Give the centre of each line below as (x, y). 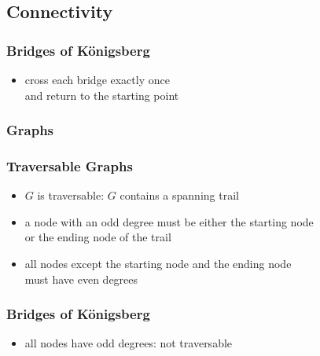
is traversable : (71, 195)
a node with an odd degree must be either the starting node (169, 221)
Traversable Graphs (70, 165)
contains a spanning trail (179, 195)
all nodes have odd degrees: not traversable (129, 343)
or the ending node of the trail (98, 237)
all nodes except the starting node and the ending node (158, 264)
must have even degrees (81, 279)
